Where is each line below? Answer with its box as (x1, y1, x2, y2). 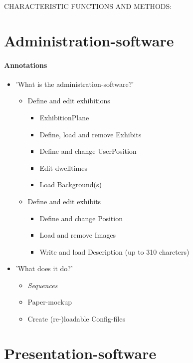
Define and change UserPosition (39, 146, 137, 156)
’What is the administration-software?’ (15, 78, 134, 89)
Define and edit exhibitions (27, 95, 110, 106)
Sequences (27, 280, 58, 290)
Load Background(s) (39, 179, 102, 190)
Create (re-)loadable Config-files (27, 314, 125, 324)
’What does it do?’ (15, 263, 73, 274)
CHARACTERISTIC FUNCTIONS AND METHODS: (4, 1, 172, 11)
